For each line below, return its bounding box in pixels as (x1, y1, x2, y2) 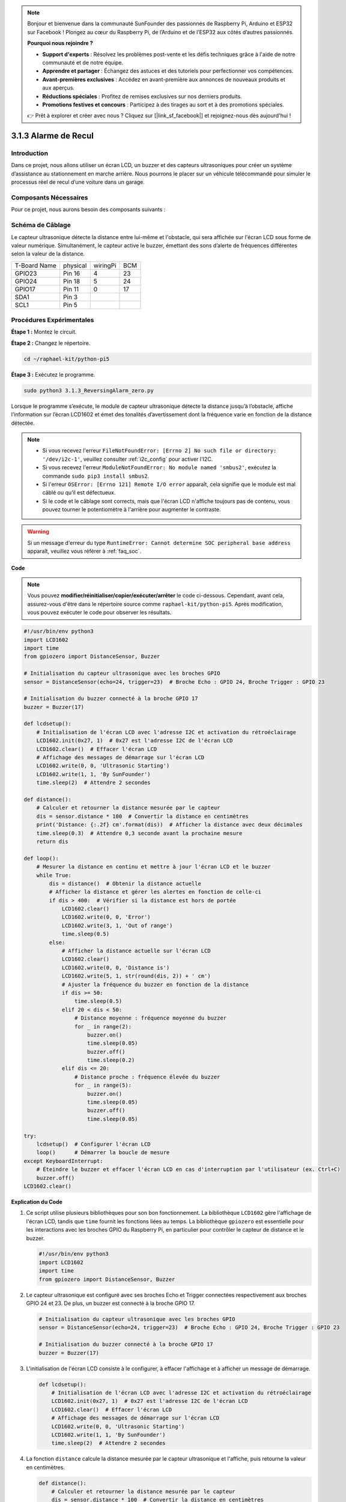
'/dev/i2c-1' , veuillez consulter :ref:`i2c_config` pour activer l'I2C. (42, 455, 213, 463)
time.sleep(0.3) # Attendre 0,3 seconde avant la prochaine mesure (36, 830, 243, 836)
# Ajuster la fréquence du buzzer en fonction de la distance (61, 981, 249, 988)
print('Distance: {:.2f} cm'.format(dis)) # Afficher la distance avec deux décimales (36, 821, 303, 829)
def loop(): (23, 855, 59, 862)
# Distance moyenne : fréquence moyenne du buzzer (74, 1015, 227, 1021)
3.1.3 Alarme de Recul (11, 131, 94, 141)
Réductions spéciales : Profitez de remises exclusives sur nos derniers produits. (42, 93, 243, 100)
